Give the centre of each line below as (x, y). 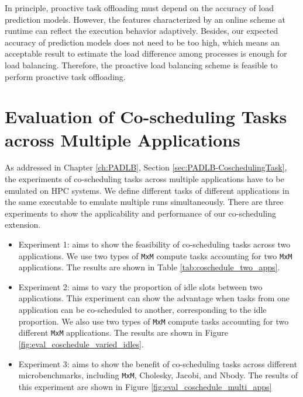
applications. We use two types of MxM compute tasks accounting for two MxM (155, 255)
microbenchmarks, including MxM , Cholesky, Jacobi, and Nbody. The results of (158, 375)
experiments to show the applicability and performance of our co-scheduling (140, 213)
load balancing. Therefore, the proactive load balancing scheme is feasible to (141, 65)
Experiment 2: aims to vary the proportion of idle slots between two (140, 286)
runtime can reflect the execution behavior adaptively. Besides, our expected (142, 31)
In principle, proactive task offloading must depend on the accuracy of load (139, 8)
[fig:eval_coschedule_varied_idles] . (81, 344)
